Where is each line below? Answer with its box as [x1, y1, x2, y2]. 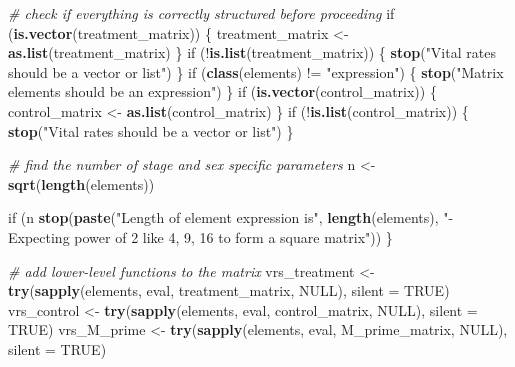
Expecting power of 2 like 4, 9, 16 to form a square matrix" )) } [8, 226, 393, 247]
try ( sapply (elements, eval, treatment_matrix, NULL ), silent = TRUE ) [8, 280, 450, 301]
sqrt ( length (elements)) [8, 173, 155, 194]
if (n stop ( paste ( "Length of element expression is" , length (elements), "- [8, 207, 454, 228]
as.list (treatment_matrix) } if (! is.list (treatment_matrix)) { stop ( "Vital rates [8, 42, 496, 63]
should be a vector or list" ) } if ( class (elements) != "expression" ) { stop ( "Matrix [8, 61, 504, 82]
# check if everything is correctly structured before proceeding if [8, 3, 395, 23]
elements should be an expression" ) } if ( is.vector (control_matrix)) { [8, 81, 437, 102]
